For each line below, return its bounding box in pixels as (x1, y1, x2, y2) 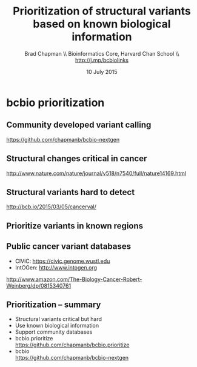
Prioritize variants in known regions (6, 220, 144, 231)
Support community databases (15, 328, 93, 336)
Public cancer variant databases (6, 241, 132, 252)
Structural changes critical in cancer (6, 153, 147, 164)
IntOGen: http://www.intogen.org (15, 263, 98, 271)
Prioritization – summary (6, 299, 101, 309)
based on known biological (33, 17, 171, 31)
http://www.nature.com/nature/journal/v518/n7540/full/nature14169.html (6, 170, 187, 177)
